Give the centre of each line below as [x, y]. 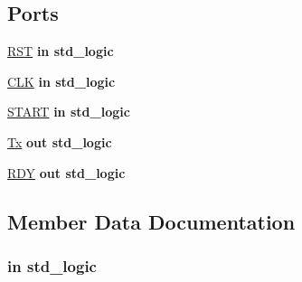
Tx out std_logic [60, 141]
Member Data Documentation [151, 221]
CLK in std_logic [61, 81]
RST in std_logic [61, 51]
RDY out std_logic [66, 172]
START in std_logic [69, 112]
